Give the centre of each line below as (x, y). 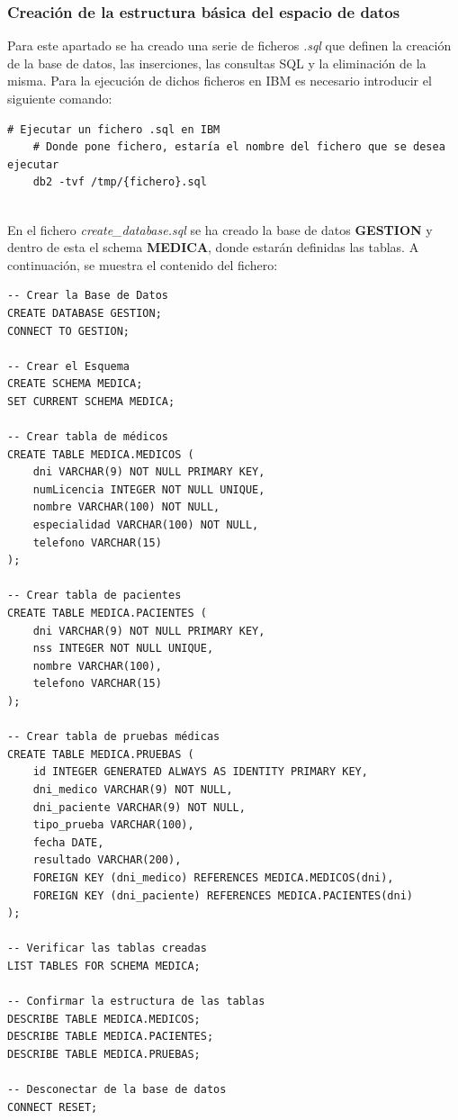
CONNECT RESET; (53, 1107)
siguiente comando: (60, 98)
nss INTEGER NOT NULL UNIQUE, (123, 649)
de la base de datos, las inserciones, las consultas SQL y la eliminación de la (217, 63)
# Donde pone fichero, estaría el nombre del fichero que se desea (239, 147)
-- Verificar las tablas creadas (107, 948)
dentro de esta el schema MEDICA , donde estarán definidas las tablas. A (213, 247)
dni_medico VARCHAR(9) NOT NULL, (133, 789)
